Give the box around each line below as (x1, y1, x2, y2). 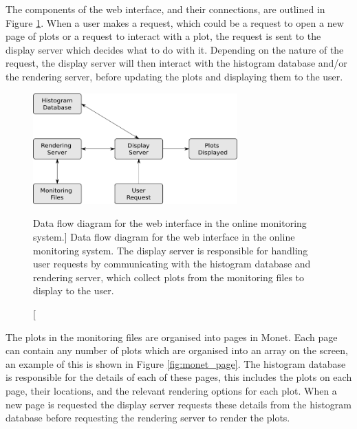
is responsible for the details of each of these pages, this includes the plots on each (6, 370, 352, 384)
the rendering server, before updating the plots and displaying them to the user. (6, 69, 343, 83)
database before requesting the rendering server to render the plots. (6, 410, 290, 425)
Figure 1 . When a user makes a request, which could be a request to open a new (6, 15, 344, 30)
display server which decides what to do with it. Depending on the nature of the (6, 42, 344, 56)
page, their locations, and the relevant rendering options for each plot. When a (6, 383, 337, 397)
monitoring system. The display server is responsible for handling (33, 243, 308, 257)
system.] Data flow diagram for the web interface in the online (33, 230, 295, 244)
